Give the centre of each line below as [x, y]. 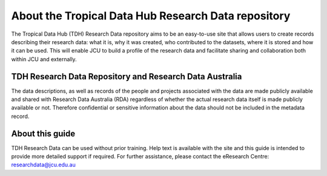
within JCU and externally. [44, 59]
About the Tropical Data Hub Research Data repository [151, 16]
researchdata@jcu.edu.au [43, 165]
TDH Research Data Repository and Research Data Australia [127, 77]
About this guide [43, 133]
